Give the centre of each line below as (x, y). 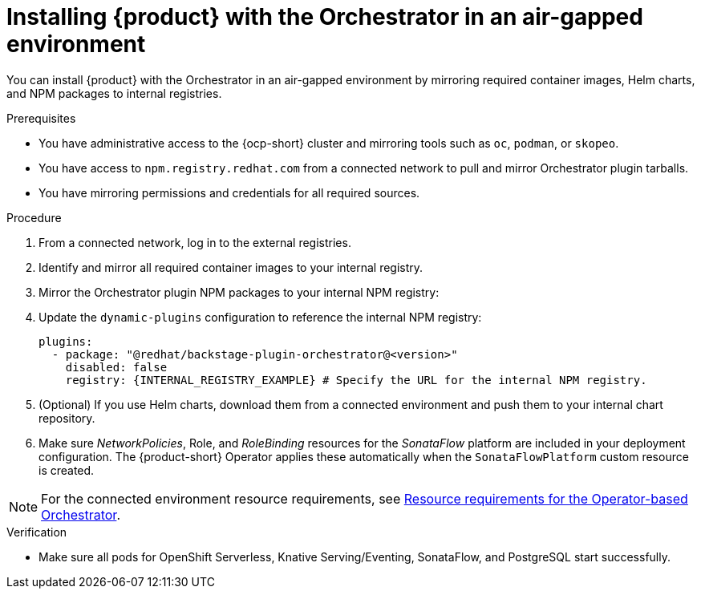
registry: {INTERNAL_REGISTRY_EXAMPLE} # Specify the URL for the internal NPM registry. (356, 380)
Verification (37, 532)
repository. (67, 418)
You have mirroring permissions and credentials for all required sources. (229, 192)
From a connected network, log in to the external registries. (195, 242)
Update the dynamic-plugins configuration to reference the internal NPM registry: (260, 317)
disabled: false (116, 367)
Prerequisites (41, 118)
